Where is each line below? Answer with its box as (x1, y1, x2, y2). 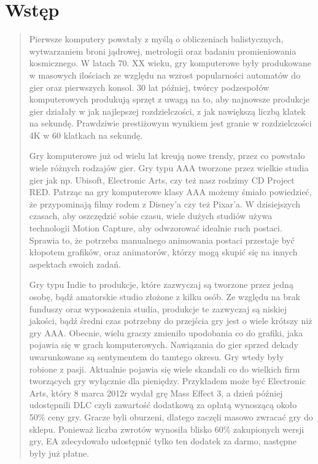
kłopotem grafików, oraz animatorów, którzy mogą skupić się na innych (29, 246, 298, 258)
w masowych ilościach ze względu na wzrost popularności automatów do (29, 68, 301, 81)
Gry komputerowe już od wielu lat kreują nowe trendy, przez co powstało (29, 149, 305, 162)
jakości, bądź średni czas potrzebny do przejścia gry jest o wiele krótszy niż (29, 314, 312, 327)
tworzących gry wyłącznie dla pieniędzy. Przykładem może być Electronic (29, 374, 306, 387)
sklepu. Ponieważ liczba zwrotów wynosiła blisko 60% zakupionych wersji (29, 422, 304, 435)
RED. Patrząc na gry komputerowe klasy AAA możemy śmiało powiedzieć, (29, 185, 312, 198)
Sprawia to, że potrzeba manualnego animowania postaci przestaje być (29, 233, 295, 246)
